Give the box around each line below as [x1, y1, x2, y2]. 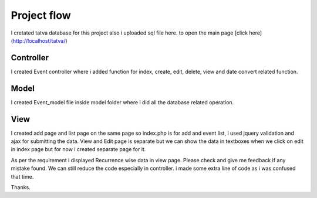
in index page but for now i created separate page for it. [11, 146, 146, 153]
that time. [11, 173, 34, 180]
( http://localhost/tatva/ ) [11, 37, 68, 44]
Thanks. [11, 184, 31, 190]
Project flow [11, 9, 71, 22]
